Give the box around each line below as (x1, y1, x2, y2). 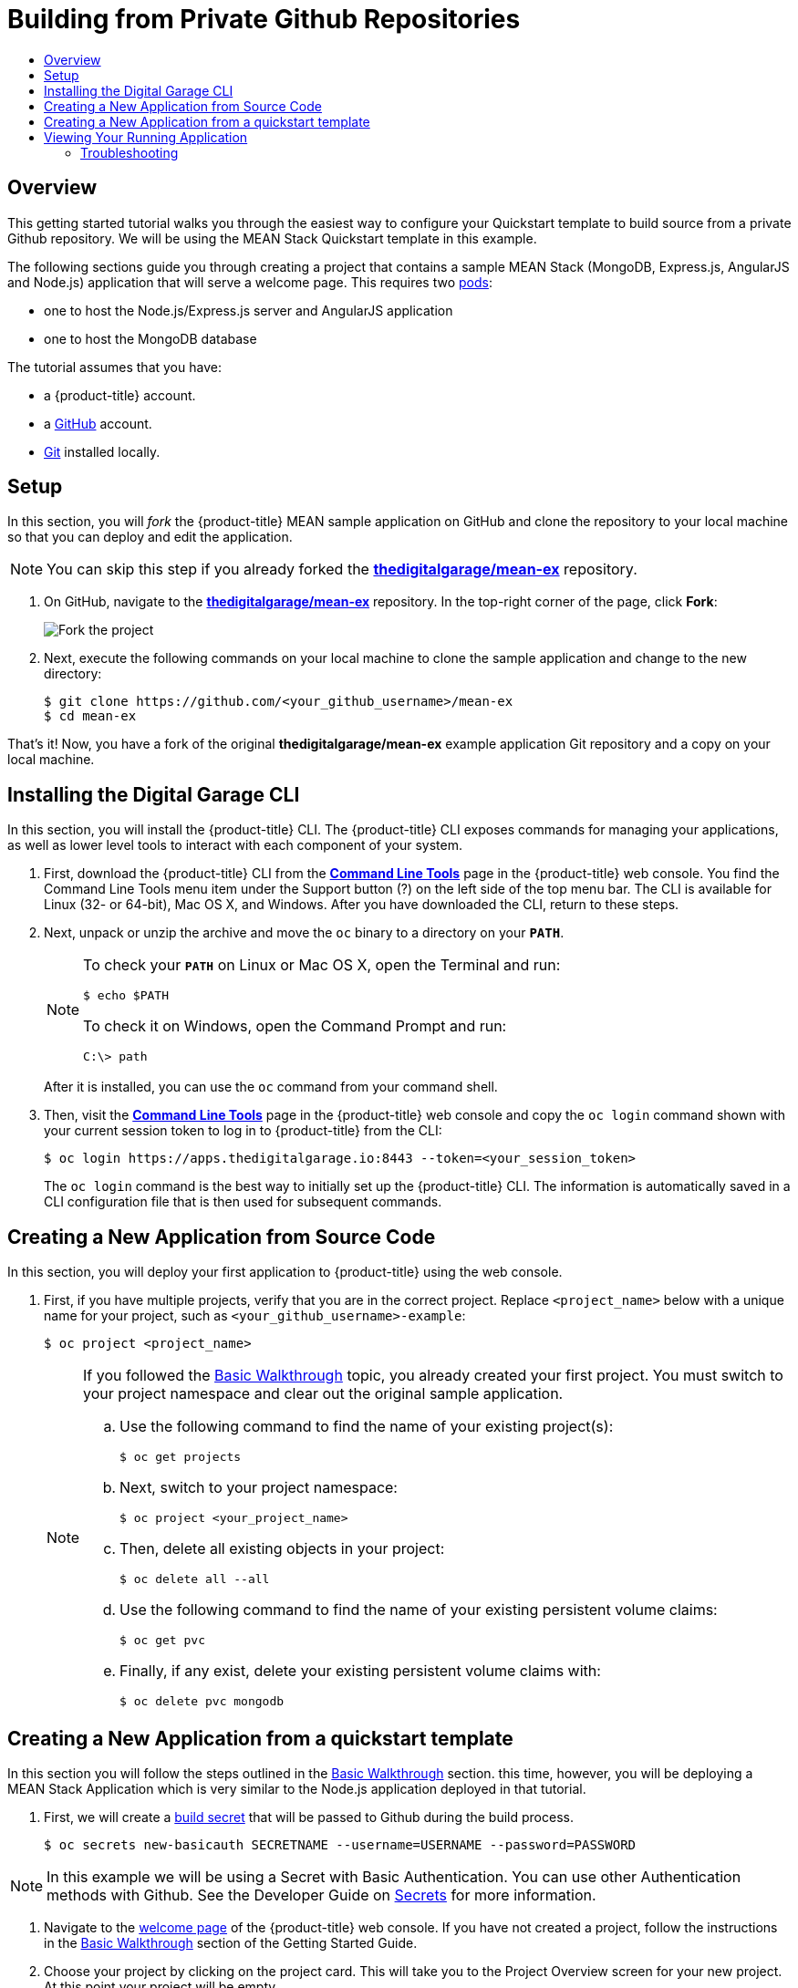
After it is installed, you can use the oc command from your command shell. (44, 1079, 498, 1095)
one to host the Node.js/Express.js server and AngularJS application (44, 302, 453, 318)
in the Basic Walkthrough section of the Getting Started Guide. (44, 1934, 418, 1951)
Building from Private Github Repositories (7, 4, 521, 35)
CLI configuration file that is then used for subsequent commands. (44, 1194, 442, 1210)
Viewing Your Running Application (44, 129, 248, 145)
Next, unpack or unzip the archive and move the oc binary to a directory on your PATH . (44, 925, 565, 941)
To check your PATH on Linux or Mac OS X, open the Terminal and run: (83, 956, 561, 975)
